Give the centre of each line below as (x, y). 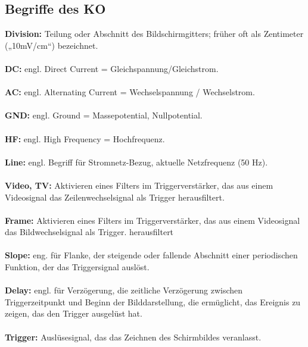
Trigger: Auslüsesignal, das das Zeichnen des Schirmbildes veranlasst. (133, 337)
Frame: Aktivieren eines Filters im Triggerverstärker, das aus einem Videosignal (153, 220)
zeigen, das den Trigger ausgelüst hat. (74, 313)
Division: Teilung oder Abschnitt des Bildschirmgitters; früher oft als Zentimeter (154, 34)
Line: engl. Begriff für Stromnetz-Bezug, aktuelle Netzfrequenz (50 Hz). (136, 162)
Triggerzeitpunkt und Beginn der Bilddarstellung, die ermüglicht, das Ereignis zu (153, 301)
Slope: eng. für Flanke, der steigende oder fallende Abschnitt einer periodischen (151, 255)
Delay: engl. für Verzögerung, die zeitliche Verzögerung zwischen (124, 290)
